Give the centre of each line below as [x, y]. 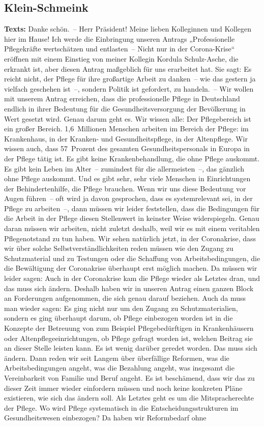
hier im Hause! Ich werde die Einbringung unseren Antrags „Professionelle [120, 38]
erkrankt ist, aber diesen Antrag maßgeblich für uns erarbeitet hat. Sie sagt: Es [128, 68]
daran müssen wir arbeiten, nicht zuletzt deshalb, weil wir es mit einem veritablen [132, 228]
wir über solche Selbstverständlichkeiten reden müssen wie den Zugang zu [119, 248]
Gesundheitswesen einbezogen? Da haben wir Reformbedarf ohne [105, 418]
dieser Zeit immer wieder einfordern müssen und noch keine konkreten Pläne [123, 388]
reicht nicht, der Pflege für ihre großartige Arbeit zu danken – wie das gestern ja [130, 79]
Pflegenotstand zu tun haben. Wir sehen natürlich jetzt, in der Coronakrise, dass [130, 238]
